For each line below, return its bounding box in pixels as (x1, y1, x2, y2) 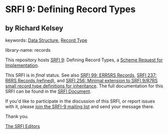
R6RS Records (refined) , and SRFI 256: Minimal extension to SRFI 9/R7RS (5, 78, 158, 83)
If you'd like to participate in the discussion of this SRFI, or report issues (5, 98, 155, 104)
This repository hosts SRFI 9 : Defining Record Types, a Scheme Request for (5, 57, 163, 63)
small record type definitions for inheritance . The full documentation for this (5, 83, 163, 89)
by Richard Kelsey (5, 24, 63, 32)
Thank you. (5, 113, 29, 119)
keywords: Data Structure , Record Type (5, 37, 88, 43)
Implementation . (5, 62, 39, 68)
